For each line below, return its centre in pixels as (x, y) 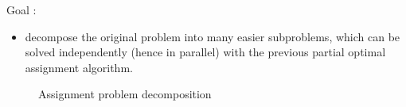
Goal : (21, 10)
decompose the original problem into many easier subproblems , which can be (213, 36)
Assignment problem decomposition (125, 94)
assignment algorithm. (79, 67)
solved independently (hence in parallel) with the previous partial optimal (205, 52)
